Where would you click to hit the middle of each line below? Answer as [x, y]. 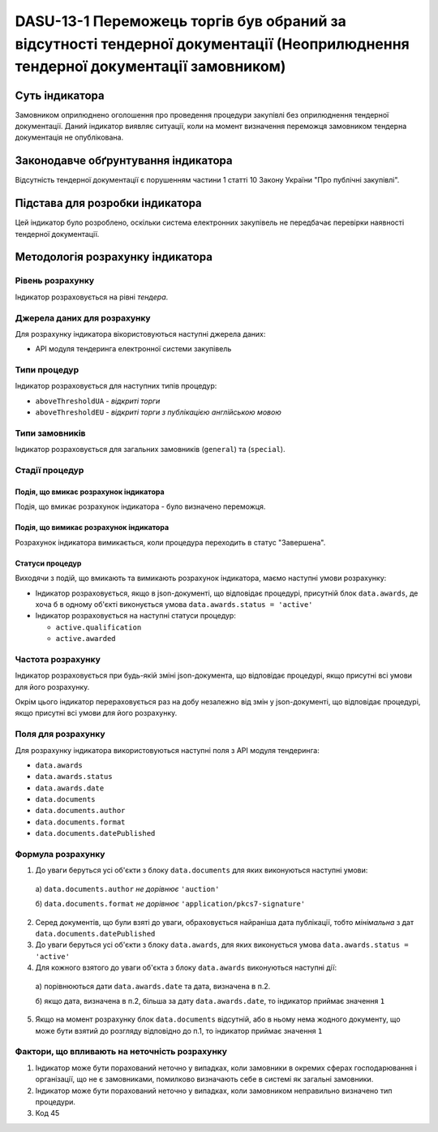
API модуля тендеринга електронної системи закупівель [133, 349]
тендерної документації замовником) [150, 67]
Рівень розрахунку [55, 281]
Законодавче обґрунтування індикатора [124, 161]
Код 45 [47, 1113]
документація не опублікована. [69, 137]
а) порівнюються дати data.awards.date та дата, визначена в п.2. [153, 986]
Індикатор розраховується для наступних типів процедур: [116, 386]
